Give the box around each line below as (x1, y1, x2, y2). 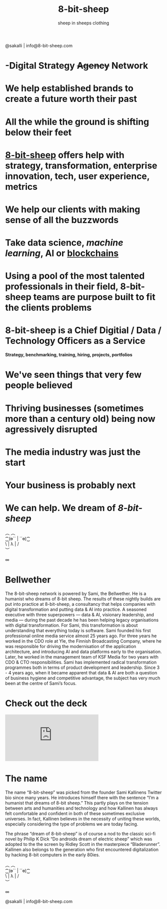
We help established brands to (5, 83, 134, 94)
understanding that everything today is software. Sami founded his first (5, 627, 151, 633)
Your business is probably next (5, 480, 136, 491)
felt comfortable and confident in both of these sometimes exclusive (5, 810, 145, 816)
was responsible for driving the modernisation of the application (5, 643, 137, 649)
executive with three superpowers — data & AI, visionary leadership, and (5, 611, 154, 617)
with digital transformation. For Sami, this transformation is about (5, 622, 138, 628)
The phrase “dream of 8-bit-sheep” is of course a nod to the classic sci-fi (5, 830, 156, 836)
